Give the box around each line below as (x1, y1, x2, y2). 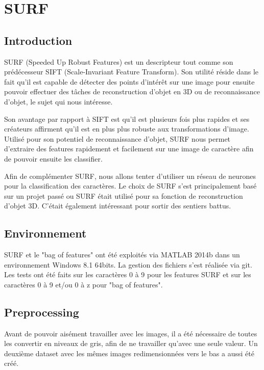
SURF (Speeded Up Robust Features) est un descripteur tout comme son (4, 56, 233, 67)
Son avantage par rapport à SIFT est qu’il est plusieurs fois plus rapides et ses (4, 113, 250, 124)
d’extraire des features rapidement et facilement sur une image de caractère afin (4, 143, 254, 154)
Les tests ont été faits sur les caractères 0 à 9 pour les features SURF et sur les (4, 269, 251, 280)
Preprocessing (4, 304, 79, 320)
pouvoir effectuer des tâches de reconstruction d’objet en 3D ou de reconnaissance (4, 86, 260, 97)
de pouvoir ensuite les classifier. (4, 153, 103, 164)
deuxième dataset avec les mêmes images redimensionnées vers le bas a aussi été (4, 348, 254, 358)
